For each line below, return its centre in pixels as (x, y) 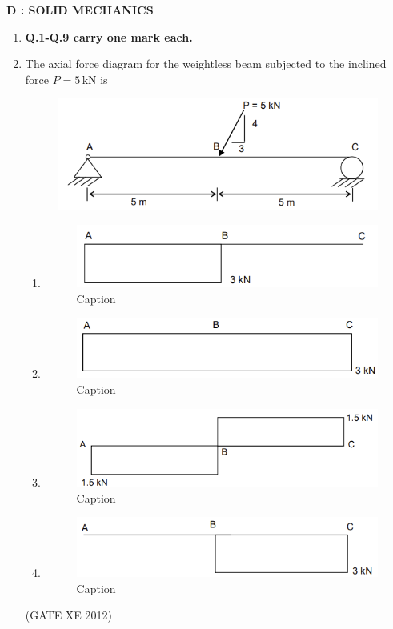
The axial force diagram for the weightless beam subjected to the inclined (206, 64)
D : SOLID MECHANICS (80, 10)
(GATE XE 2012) (69, 615)
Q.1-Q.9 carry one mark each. (109, 36)
